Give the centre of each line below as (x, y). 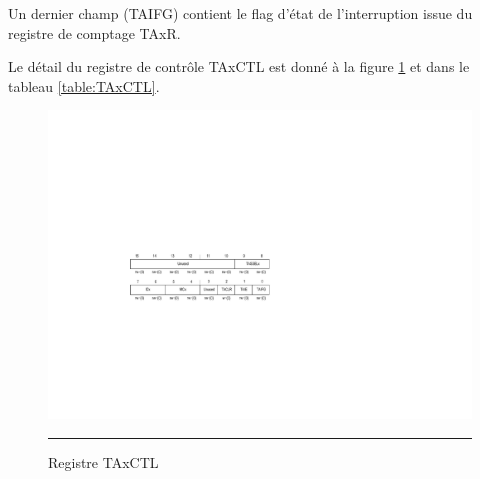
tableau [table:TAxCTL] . (84, 85)
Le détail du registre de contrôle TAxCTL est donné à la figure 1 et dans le (239, 66)
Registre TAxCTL (103, 461)
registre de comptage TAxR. (94, 32)
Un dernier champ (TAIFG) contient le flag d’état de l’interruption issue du (240, 13)
